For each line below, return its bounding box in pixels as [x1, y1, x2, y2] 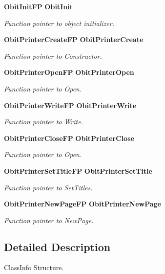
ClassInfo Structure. [4, 262, 64, 272]
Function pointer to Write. [4, 116, 83, 127]
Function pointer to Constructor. [4, 50, 102, 61]
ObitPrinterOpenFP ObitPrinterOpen [4, 67, 134, 77]
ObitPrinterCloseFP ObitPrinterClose [4, 133, 134, 143]
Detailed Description [4, 239, 111, 254]
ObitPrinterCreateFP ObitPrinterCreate [4, 34, 144, 45]
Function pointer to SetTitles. [4, 182, 93, 192]
